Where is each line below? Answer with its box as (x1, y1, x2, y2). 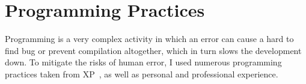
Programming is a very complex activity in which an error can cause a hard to (5, 32, 294, 45)
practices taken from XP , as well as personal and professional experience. (5, 67, 278, 80)
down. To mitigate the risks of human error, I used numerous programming (5, 56, 282, 68)
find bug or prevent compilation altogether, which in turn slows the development (5, 44, 302, 56)
